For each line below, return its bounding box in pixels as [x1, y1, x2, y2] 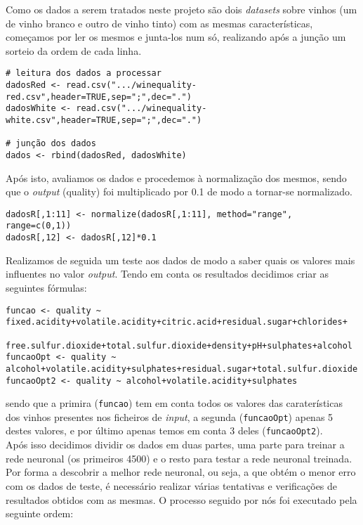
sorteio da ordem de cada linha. [6, 43, 142, 58]
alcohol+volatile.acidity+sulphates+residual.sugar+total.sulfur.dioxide [6, 363, 358, 374]
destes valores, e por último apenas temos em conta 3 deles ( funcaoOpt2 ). [6, 423, 323, 438]
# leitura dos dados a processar [6, 68, 161, 79]
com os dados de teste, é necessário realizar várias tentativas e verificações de [6, 478, 338, 493]
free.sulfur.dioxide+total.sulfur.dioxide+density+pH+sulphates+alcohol [6, 340, 352, 351]
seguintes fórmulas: [6, 280, 87, 294]
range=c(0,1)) [6, 221, 72, 231]
